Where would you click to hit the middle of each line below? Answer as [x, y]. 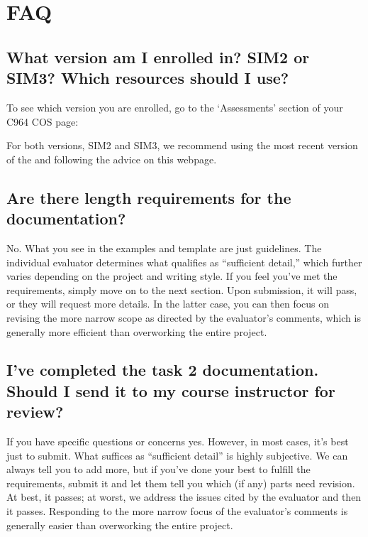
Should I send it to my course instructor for [171, 390]
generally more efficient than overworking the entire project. [137, 331]
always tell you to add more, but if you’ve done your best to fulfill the [158, 469]
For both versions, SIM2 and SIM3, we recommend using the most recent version [182, 145]
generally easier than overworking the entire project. [120, 525]
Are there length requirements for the [149, 197]
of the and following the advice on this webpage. [112, 159]
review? [35, 412]
